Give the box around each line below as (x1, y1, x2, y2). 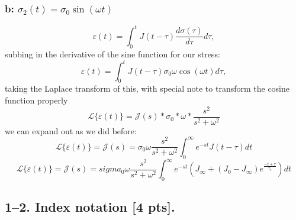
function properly (5, 94, 68, 106)
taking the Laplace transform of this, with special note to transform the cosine (5, 82, 290, 95)
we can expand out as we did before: (5, 124, 137, 137)
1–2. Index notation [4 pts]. (5, 198, 175, 216)
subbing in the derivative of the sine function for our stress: (5, 47, 220, 60)
